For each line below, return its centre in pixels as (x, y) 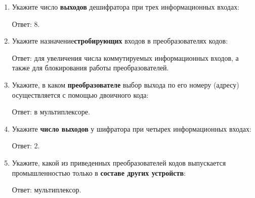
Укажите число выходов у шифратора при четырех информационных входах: (132, 128)
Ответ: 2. (26, 146)
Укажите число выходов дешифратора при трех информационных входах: (126, 7)
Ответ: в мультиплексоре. (51, 112)
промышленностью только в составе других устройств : (99, 172)
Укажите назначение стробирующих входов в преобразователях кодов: (120, 41)
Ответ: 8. (26, 24)
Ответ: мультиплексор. (47, 190)
